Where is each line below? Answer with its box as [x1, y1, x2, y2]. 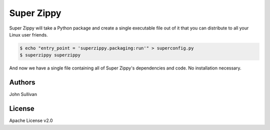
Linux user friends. [9, 31, 48, 37]
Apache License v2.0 [9, 117, 53, 123]
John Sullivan [9, 91, 37, 97]
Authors [9, 78, 35, 87]
